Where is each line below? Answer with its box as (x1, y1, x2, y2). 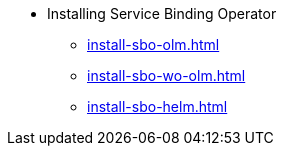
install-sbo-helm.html (87, 98, 228, 115)
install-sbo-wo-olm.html (87, 67, 246, 84)
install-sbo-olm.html (87, 36, 220, 53)
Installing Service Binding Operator (47, 5, 277, 22)
